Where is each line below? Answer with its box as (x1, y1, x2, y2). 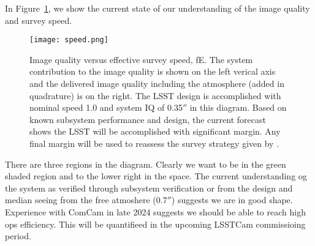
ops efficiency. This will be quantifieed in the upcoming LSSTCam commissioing (5, 217, 306, 230)
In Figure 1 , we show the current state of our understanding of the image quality (5, 2, 310, 14)
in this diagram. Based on (189, 101, 287, 114)
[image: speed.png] (29, 35, 108, 45)
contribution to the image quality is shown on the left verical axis (29, 65, 276, 78)
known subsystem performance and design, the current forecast (29, 113, 266, 125)
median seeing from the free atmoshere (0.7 (5, 193, 167, 206)
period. (5, 229, 31, 242)
